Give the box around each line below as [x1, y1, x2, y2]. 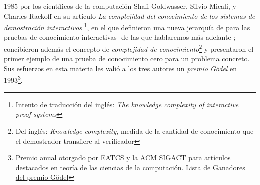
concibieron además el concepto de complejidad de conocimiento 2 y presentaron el [4, 42, 254, 54]
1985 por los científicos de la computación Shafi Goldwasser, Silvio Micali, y [4, 1, 236, 11]
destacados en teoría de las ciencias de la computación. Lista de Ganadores [15, 162, 245, 172]
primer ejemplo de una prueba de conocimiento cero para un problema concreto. [4, 53, 250, 64]
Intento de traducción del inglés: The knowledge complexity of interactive [15, 99, 239, 109]
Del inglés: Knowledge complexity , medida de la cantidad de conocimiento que [15, 125, 254, 136]
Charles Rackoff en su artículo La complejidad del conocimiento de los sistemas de [4, 10, 255, 21]
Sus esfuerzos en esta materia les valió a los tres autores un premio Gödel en [4, 63, 237, 73]
